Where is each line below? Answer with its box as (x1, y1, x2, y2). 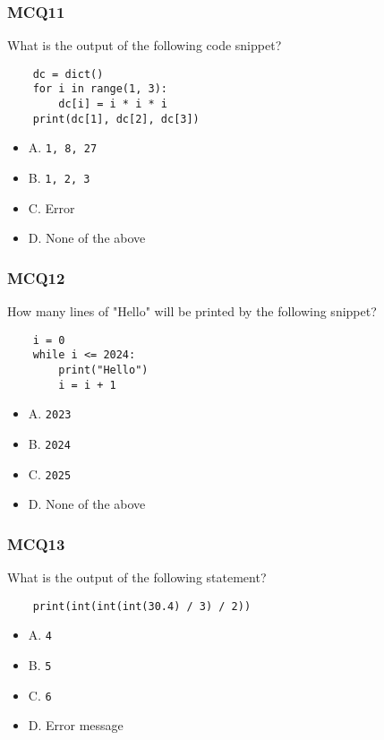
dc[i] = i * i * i (58, 98, 167, 111)
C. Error (28, 198, 75, 217)
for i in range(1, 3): (32, 82, 167, 96)
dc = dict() (32, 67, 104, 81)
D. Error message (28, 716, 124, 735)
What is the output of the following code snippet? (7, 36, 282, 55)
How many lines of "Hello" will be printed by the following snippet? (7, 302, 377, 321)
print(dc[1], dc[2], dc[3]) (32, 112, 200, 125)
